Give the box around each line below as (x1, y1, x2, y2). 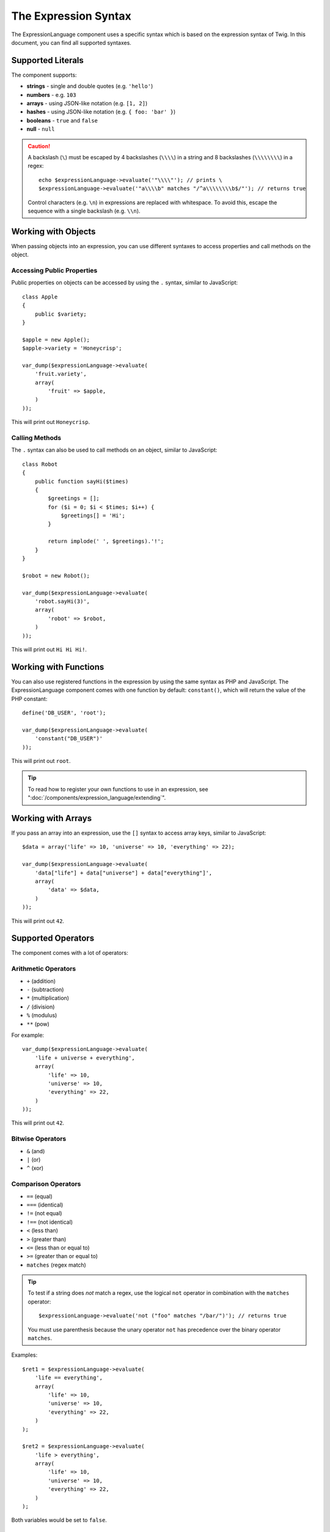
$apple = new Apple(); (22, 336, 90, 343)
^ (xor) (26, 1164, 44, 1172)
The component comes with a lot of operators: (11, 949, 128, 957)
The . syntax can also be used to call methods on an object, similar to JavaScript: (11, 446, 218, 453)
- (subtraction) (26, 986, 64, 993)
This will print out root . (11, 757, 71, 764)
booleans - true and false (26, 116, 98, 124)
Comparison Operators (11, 1180, 81, 1188)
